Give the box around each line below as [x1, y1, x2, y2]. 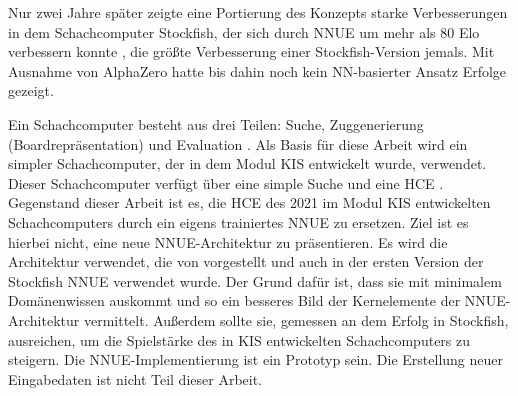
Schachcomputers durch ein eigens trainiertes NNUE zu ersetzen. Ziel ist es [8, 211, 469, 232]
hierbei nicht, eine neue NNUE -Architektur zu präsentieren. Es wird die [8, 231, 448, 252]
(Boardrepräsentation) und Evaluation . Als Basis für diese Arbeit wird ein [8, 133, 468, 154]
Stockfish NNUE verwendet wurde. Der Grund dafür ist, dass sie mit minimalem [8, 270, 502, 291]
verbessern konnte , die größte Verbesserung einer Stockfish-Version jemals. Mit [8, 41, 495, 62]
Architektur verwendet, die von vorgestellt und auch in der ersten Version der [8, 251, 484, 272]
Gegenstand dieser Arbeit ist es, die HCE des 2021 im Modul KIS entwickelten [8, 192, 491, 213]
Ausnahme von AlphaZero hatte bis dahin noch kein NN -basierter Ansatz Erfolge [8, 60, 507, 81]
